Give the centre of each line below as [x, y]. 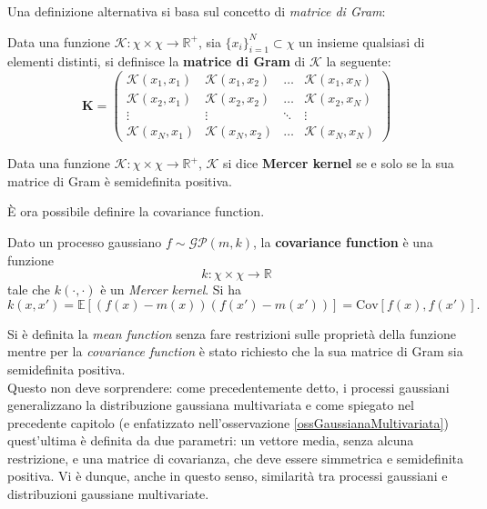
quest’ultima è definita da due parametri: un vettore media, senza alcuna [211, 440]
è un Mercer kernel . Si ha [171, 289]
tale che [29, 289]
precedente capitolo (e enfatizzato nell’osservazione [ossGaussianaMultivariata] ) [228, 422]
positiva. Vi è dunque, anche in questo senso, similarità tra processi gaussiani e [228, 476]
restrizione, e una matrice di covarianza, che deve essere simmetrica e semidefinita [236, 458]
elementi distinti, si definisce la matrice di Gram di [157, 61]
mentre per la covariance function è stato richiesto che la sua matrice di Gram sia [235, 351]
